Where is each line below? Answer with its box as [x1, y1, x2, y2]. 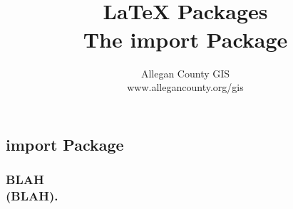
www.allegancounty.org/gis [127, 80, 244, 95]
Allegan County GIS [140, 65, 230, 80]
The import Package [83, 24, 288, 53]
